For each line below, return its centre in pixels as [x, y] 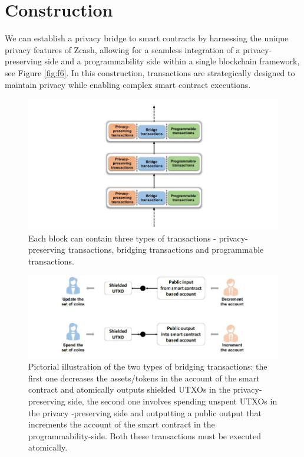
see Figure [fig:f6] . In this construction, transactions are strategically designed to [150, 72]
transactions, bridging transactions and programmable [166, 249]
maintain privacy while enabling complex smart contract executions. [128, 84]
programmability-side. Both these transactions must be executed [145, 435]
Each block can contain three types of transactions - [122, 238]
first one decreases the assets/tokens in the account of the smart [144, 378]
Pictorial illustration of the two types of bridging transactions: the [148, 366]
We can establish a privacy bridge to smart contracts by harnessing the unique [147, 38]
